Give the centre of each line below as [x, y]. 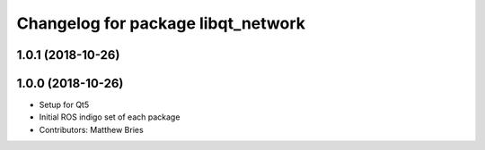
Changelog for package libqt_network [161, 23]
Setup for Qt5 [64, 105]
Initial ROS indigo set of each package [110, 117]
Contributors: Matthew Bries [91, 129]
